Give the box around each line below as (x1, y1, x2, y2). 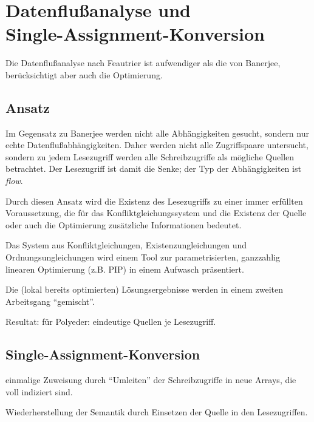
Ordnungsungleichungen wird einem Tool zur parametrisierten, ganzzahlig (5, 251, 280, 264)
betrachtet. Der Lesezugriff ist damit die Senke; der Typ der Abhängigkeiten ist (5, 162, 301, 175)
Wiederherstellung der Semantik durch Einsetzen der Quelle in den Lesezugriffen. (5, 406, 308, 418)
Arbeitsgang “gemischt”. (5, 294, 95, 307)
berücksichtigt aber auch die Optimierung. (5, 68, 163, 81)
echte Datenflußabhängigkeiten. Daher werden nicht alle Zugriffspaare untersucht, (5, 138, 309, 151)
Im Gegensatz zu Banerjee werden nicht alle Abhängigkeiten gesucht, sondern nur (5, 126, 309, 139)
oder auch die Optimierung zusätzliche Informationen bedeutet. (5, 218, 242, 231)
